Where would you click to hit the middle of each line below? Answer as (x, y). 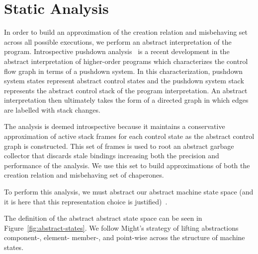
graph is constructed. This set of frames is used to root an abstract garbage (119, 146)
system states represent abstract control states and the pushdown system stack (124, 81)
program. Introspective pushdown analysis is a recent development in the (117, 51)
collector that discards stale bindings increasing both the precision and (112, 156)
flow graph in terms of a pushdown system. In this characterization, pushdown (124, 71)
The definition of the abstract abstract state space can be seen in (103, 218)
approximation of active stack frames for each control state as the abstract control (129, 136)
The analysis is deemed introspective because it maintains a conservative (115, 126)
